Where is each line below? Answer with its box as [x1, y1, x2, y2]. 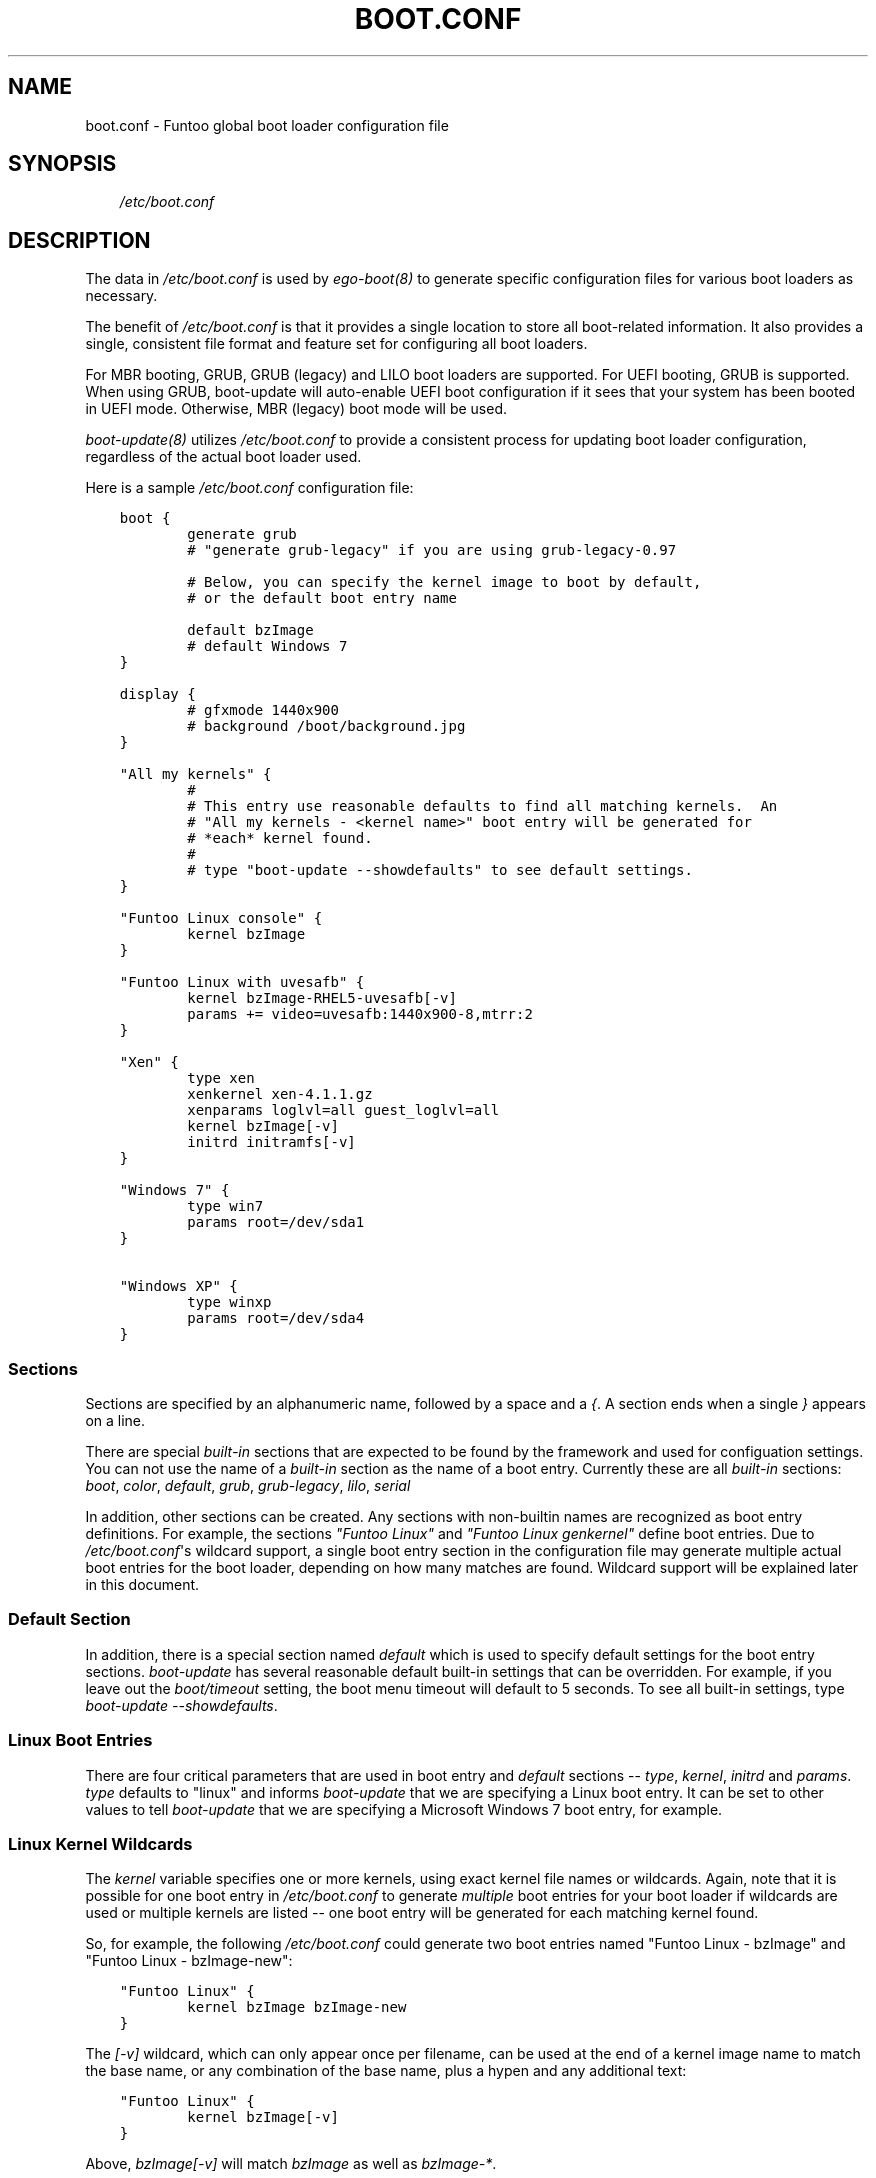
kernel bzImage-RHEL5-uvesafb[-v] [187, 990, 457, 1007]
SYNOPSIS [8, 151, 117, 177]
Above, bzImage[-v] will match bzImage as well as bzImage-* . [85, 2155, 497, 2173]
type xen [187, 1070, 255, 1087]
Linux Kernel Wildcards [8, 1833, 193, 1854]
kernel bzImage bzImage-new [187, 1999, 407, 2016]
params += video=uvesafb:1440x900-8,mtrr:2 [187, 1006, 533, 1023]
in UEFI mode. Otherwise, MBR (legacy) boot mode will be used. [85, 400, 508, 418]
